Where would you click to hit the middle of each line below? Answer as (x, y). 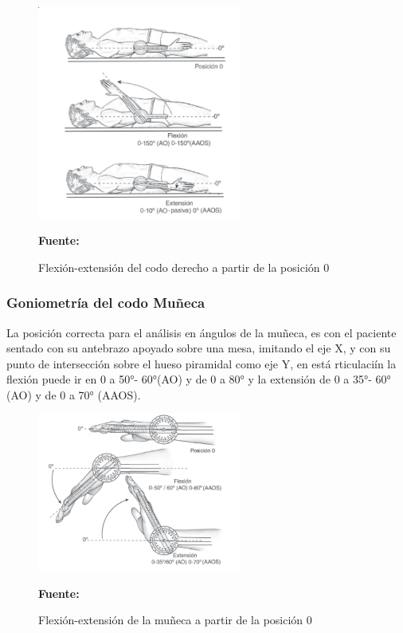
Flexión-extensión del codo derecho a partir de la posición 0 (184, 267)
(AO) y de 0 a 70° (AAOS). (74, 394)
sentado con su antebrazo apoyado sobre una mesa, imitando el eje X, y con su (199, 348)
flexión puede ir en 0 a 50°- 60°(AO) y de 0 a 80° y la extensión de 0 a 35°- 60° (199, 379)
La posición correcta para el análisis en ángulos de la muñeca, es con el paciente (201, 332)
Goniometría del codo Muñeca (106, 303)
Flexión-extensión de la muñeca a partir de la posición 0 (175, 620)
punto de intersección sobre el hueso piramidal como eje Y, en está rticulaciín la (201, 363)
